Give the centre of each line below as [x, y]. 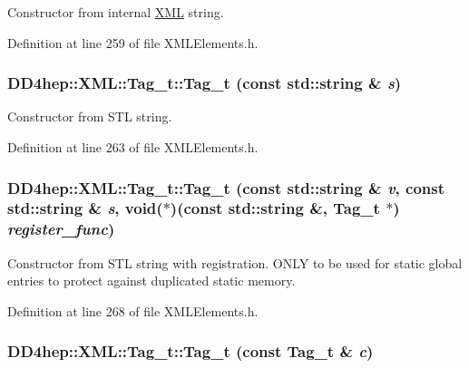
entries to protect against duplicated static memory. [151, 281]
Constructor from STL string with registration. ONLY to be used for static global [235, 262]
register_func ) [61, 229]
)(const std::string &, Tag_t [275, 208]
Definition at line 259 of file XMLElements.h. [133, 42]
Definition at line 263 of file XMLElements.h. [133, 147]
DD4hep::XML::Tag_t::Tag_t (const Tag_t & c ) [191, 351]
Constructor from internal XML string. [116, 12]
